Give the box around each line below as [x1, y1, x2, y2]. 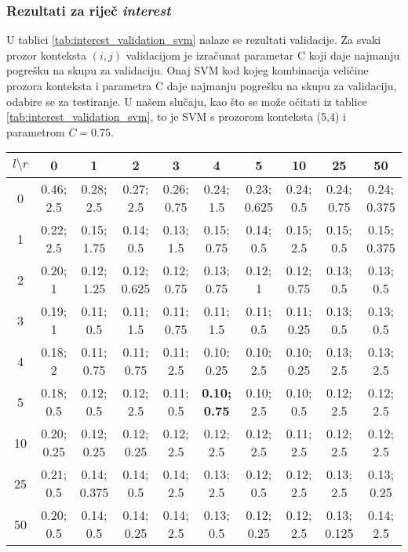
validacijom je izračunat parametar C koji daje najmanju [126, 46, 400, 63]
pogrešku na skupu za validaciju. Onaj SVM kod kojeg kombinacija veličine [6, 62, 369, 78]
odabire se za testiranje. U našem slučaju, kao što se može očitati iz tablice [6, 93, 367, 109]
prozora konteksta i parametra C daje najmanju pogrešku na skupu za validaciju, [6, 78, 397, 93]
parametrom [6, 123, 65, 140]
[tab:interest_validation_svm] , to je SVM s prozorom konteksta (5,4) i [6, 108, 346, 125]
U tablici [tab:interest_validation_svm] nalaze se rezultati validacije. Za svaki [6, 31, 381, 48]
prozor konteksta [6, 46, 87, 63]
